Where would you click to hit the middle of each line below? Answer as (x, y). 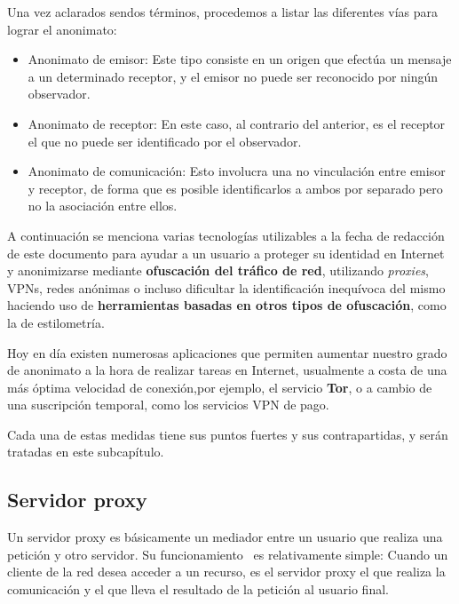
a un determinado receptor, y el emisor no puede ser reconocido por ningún (233, 76)
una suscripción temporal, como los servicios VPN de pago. (168, 405)
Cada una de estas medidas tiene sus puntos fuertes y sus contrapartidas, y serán (228, 434)
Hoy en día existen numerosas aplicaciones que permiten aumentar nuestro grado (227, 352)
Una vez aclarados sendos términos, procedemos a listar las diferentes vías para (223, 12)
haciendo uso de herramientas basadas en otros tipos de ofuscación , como (227, 305)
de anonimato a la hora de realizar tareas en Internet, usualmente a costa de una (227, 370)
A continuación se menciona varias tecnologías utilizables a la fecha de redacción (226, 235)
